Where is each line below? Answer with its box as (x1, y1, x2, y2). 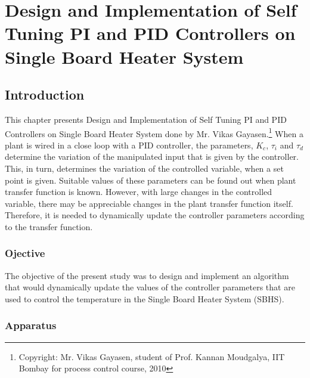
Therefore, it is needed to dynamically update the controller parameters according (5, 209, 305, 221)
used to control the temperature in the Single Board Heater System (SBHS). (5, 292, 284, 305)
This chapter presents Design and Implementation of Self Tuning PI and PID (5, 113, 287, 125)
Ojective (5, 246, 45, 261)
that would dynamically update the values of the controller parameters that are (5, 281, 295, 293)
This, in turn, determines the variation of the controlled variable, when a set (5, 162, 284, 174)
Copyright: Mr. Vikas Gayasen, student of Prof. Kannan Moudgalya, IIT (18, 350, 285, 362)
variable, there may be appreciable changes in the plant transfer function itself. (5, 197, 293, 209)
